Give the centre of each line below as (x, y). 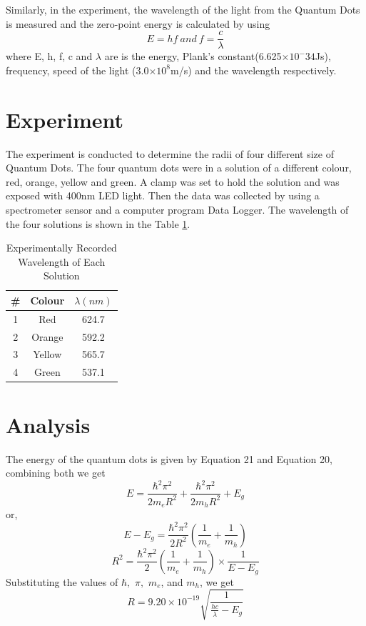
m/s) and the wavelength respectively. (254, 70)
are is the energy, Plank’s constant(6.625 (193, 56)
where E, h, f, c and (49, 56)
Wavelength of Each (62, 261)
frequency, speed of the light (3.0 (77, 70)
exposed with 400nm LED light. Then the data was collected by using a (163, 195)
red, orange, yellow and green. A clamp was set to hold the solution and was (173, 181)
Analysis (48, 424)
